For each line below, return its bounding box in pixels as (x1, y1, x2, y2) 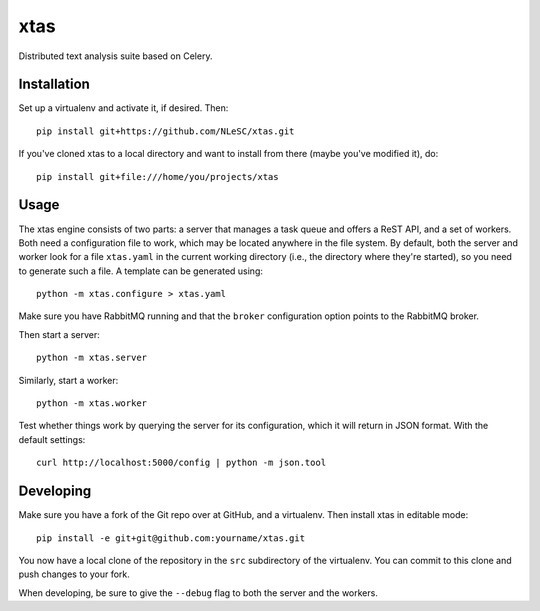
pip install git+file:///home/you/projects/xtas (36, 171, 279, 182)
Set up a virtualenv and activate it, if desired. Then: (18, 102, 229, 114)
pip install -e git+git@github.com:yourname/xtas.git (36, 532, 305, 544)
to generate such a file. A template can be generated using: (18, 265, 264, 277)
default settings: (18, 433, 86, 445)
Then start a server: (18, 328, 100, 340)
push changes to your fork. (18, 568, 130, 580)
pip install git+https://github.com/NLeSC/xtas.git (36, 125, 295, 137)
